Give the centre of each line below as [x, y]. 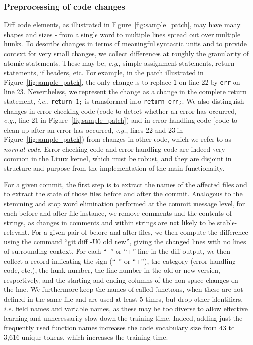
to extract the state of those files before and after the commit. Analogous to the [123, 194]
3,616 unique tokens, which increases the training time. [86, 337]
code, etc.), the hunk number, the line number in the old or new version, [112, 270]
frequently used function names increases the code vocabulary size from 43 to [119, 327]
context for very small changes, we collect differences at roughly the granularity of [126, 53]
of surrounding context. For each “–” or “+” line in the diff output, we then [117, 251]
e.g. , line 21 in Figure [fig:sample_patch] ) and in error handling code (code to [121, 120]
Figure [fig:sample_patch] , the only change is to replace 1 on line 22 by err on [122, 82]
